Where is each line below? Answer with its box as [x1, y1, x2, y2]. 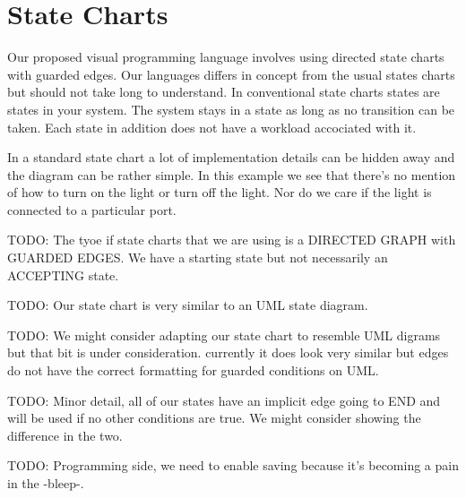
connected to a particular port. [7, 200, 177, 219]
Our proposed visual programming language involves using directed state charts [7, 47, 444, 66]
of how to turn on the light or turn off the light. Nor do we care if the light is [7, 183, 432, 202]
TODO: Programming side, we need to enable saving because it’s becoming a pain [7, 456, 459, 475]
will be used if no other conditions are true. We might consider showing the [7, 408, 421, 427]
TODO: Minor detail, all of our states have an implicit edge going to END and [7, 391, 441, 409]
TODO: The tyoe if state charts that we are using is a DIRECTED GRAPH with [7, 230, 456, 249]
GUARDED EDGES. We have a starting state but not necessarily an [7, 248, 388, 267]
